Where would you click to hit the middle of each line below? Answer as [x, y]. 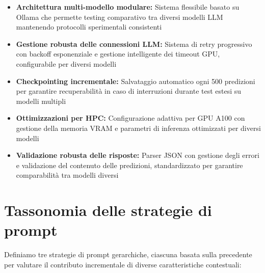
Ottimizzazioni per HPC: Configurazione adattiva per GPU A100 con [130, 118]
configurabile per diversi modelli [66, 63]
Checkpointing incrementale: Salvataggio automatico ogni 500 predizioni [136, 81]
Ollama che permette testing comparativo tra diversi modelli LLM [120, 17]
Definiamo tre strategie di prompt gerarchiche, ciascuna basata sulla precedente [128, 254]
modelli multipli [41, 101]
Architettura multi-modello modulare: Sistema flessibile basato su [128, 7]
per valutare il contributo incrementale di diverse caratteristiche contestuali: [123, 264]
